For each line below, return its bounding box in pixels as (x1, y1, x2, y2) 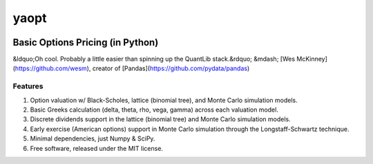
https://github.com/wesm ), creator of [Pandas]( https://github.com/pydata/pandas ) (15, 64, 250, 72)
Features (12, 81, 44, 91)
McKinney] (296, 55, 328, 63)
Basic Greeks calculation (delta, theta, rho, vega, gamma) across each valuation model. (30, 105, 279, 114)
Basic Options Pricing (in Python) (12, 37, 159, 48)
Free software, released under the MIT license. (30, 144, 164, 152)
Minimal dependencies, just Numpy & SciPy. (30, 134, 155, 143)
